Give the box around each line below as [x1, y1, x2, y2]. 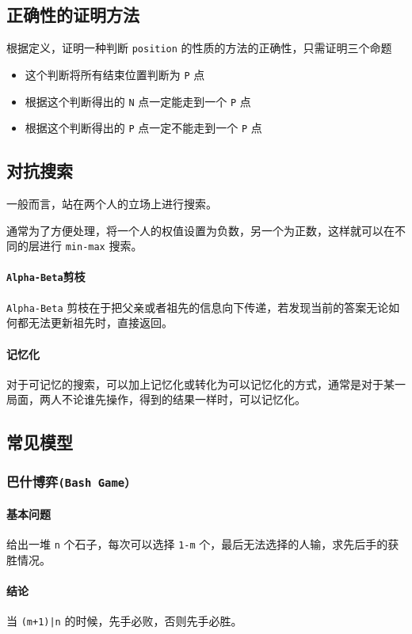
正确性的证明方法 [6, 2, 139, 27]
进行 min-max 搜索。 [39, 237, 143, 254]
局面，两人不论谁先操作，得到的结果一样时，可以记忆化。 [6, 391, 306, 408]
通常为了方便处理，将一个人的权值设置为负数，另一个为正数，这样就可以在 [6, 222, 395, 238]
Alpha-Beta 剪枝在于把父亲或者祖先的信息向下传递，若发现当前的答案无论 [6, 298, 389, 315]
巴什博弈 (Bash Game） [6, 471, 136, 491]
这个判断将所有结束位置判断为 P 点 [25, 66, 205, 82]
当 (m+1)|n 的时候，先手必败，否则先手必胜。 [6, 613, 242, 628]
